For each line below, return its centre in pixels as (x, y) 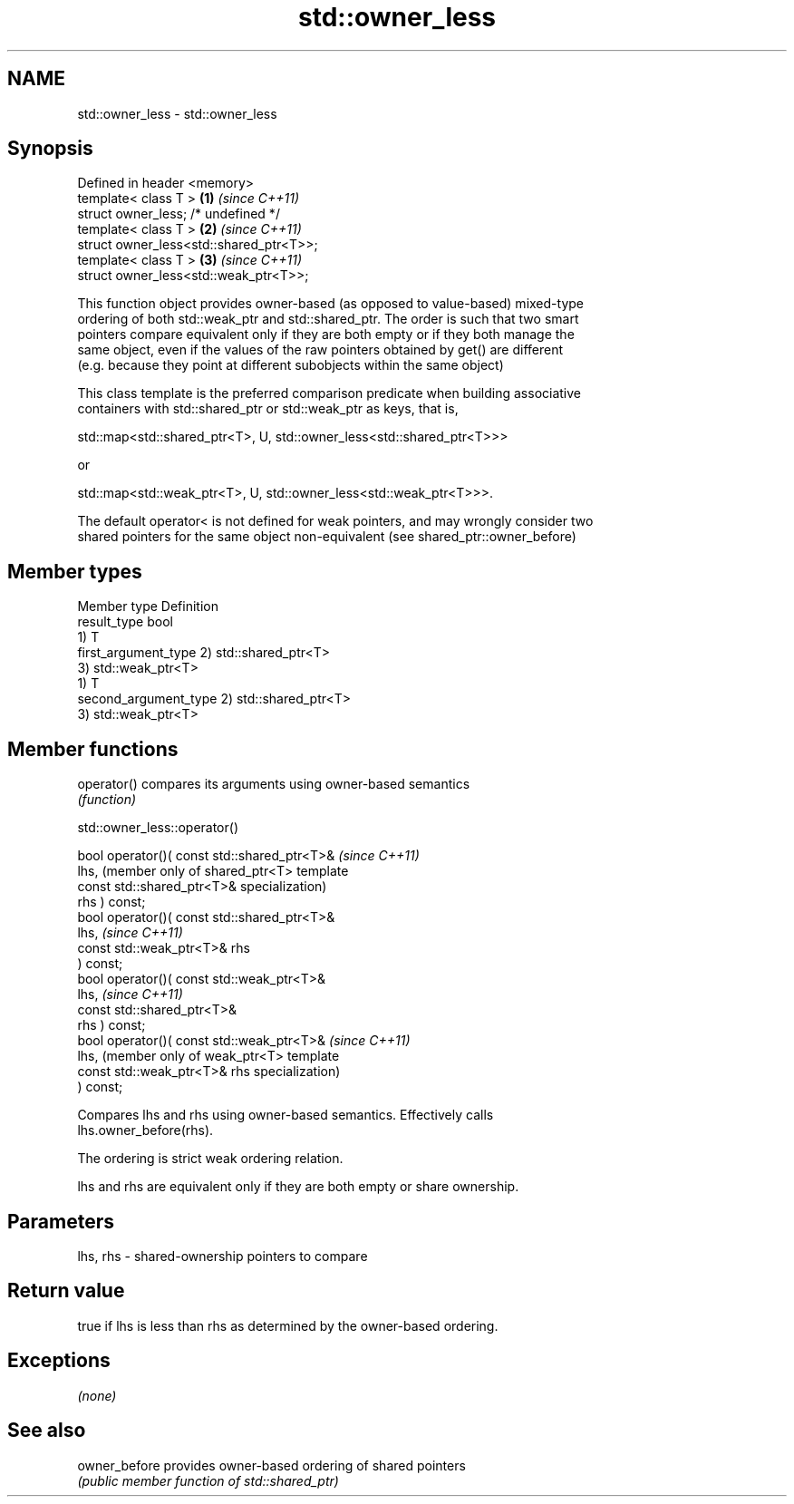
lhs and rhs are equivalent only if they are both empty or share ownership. (298, 1187)
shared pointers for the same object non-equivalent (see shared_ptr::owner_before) (327, 537)
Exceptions (59, 1361)
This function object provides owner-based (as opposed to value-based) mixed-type (330, 304)
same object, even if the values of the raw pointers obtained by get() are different (320, 350)
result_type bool (125, 622)
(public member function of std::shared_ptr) (208, 1480)
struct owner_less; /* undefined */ (179, 214)
